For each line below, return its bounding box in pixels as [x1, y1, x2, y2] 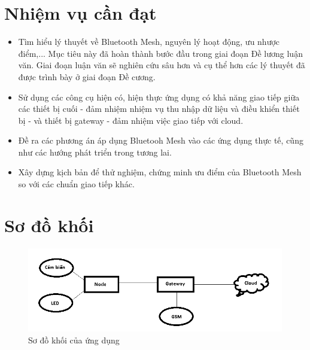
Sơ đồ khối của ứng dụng [28, 333, 120, 346]
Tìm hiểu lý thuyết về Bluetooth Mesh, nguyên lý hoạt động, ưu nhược [18, 35, 280, 48]
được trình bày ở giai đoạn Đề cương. [18, 70, 156, 83]
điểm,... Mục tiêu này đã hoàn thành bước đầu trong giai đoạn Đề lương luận [18, 47, 303, 59]
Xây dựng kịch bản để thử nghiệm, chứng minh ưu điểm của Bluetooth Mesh [18, 166, 302, 178]
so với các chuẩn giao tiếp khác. [18, 178, 135, 190]
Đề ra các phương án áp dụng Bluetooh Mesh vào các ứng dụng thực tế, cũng [18, 134, 303, 147]
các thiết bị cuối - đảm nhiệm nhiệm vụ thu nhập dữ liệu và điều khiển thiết [18, 102, 300, 115]
